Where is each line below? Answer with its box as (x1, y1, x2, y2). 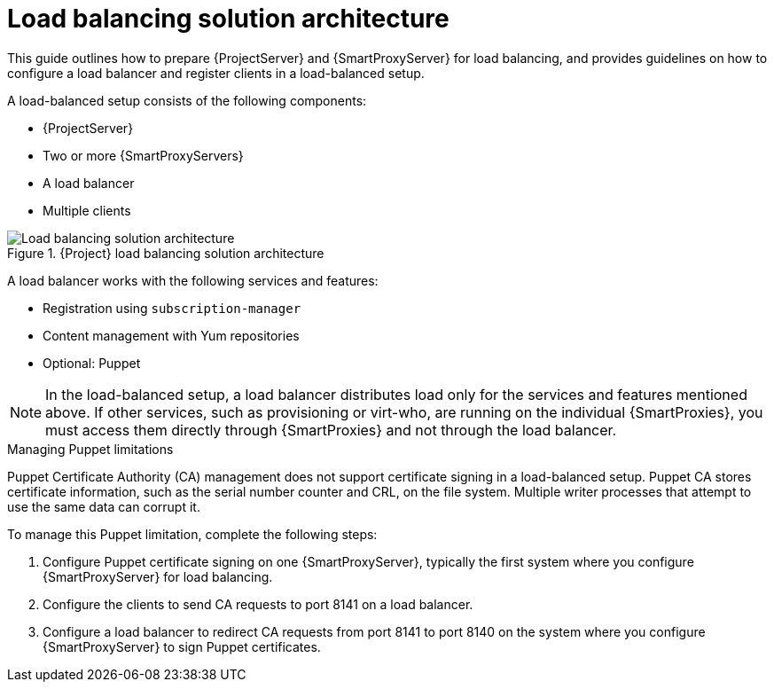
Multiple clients (43, 202, 131, 218)
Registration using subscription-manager (43, 300, 301, 316)
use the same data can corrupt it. (7, 498, 200, 514)
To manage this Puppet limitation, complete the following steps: (7, 526, 378, 542)
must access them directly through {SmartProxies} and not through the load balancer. (45, 420, 617, 439)
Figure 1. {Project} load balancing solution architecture (7, 245, 324, 261)
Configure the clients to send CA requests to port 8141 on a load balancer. (43, 596, 473, 612)
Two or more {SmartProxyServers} (43, 147, 244, 163)
